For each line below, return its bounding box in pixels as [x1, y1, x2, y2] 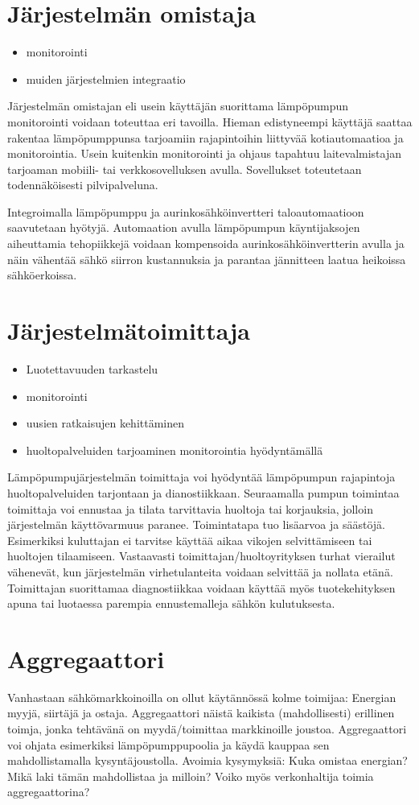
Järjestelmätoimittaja [7, 314, 250, 347]
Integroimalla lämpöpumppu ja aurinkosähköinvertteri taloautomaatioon [7, 203, 364, 220]
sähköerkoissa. [7, 266, 77, 283]
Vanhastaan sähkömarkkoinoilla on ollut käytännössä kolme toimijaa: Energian [7, 688, 396, 705]
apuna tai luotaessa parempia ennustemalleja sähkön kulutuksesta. [7, 595, 335, 612]
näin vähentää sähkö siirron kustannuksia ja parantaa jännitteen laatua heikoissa [7, 250, 406, 267]
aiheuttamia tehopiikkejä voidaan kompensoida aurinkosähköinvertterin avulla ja [7, 235, 405, 252]
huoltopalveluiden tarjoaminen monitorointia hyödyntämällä [26, 441, 323, 458]
